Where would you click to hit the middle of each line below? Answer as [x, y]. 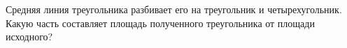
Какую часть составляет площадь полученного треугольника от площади [160, 23]
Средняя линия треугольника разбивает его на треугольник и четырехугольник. [174, 9]
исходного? [29, 37]
